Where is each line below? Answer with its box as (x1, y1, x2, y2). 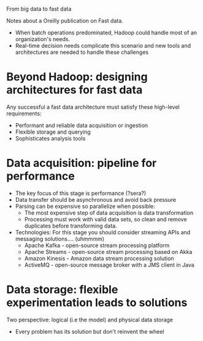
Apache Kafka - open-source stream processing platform (24, 242, 170, 249)
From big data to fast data (6, 6, 72, 12)
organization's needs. (15, 36, 71, 42)
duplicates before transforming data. (24, 222, 118, 229)
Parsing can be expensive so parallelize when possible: (15, 202, 155, 210)
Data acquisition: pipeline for (6, 156, 157, 170)
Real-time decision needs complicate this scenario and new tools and (15, 42, 191, 49)
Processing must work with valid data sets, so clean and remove (24, 215, 187, 223)
